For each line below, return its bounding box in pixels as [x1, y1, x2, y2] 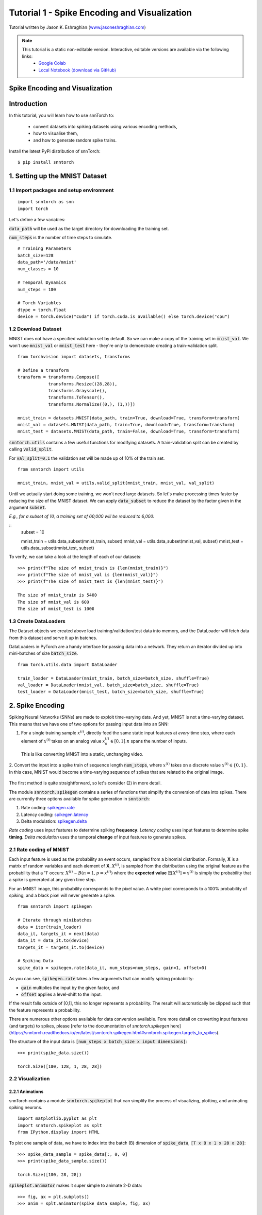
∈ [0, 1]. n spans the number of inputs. [110, 738, 187, 744]
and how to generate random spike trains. [33, 137, 117, 143]
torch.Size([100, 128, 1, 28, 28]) [17, 1063, 102, 1069]
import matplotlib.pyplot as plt [17, 1116, 97, 1121]
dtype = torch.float [17, 307, 66, 312]
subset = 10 [21, 529, 45, 535]
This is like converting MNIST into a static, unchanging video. [21, 751, 144, 757]
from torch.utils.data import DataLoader [17, 661, 117, 667]
